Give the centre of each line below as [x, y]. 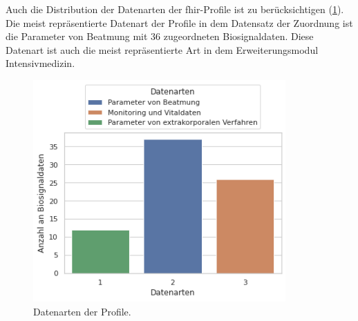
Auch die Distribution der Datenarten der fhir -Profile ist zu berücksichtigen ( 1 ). [175, 9]
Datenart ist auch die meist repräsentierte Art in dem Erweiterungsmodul [162, 49]
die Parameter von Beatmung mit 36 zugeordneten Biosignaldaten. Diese [160, 36]
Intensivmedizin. [40, 63]
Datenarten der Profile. [82, 311]
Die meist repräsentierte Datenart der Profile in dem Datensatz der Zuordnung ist [179, 22]
